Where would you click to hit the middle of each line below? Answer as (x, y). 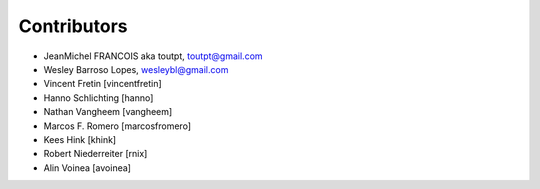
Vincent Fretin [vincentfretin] (102, 84)
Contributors (73, 26)
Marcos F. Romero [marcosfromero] (117, 126)
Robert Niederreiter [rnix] (95, 154)
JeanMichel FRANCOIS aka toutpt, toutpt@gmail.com (153, 56)
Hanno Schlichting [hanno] (98, 97)
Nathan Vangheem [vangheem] (108, 112)
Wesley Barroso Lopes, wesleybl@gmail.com (136, 69)
